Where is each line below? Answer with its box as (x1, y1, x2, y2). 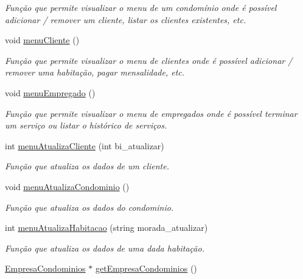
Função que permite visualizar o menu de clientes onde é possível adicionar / (5, 54, 293, 66)
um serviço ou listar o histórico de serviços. (5, 119, 167, 132)
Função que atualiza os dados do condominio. (5, 200, 174, 213)
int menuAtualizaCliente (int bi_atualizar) (5, 139, 164, 152)
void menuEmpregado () (5, 86, 96, 99)
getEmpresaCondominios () (95, 262, 197, 275)
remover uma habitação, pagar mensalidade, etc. (5, 66, 185, 79)
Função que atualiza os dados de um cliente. (5, 160, 170, 172)
